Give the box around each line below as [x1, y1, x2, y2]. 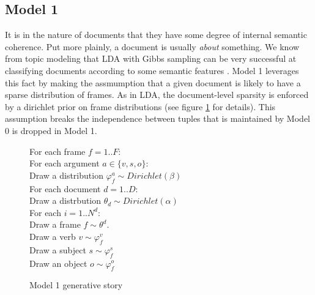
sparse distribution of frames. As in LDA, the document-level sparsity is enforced [5, 88, 309, 101]
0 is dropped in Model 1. [5, 124, 97, 136]
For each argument [29, 157, 100, 170]
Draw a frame [29, 218, 81, 231]
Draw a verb [29, 230, 76, 242]
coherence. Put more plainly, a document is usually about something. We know [5, 40, 300, 53]
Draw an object [29, 256, 87, 269]
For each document [29, 182, 101, 195]
